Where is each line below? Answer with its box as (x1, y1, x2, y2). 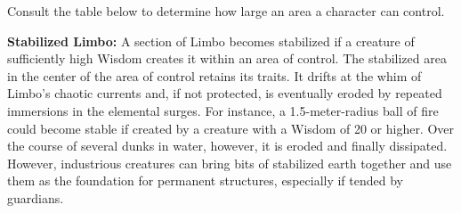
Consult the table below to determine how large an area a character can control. (7, 2, 445, 20)
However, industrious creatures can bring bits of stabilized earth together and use (7, 153, 452, 172)
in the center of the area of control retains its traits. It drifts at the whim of (7, 66, 422, 85)
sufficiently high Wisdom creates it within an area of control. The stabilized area (7, 49, 447, 68)
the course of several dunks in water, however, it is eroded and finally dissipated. (7, 136, 448, 155)
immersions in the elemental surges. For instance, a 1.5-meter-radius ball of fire (7, 101, 439, 119)
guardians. (7, 188, 64, 207)
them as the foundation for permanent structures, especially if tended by (7, 171, 403, 190)
